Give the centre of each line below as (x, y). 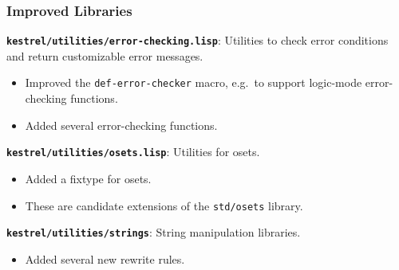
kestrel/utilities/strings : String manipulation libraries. (154, 232)
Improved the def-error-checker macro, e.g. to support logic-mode (194, 82)
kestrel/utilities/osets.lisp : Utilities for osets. (133, 152)
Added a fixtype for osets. (88, 178)
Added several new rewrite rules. (105, 258)
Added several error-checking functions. (121, 125)
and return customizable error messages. (105, 55)
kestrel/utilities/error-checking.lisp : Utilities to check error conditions (198, 40)
